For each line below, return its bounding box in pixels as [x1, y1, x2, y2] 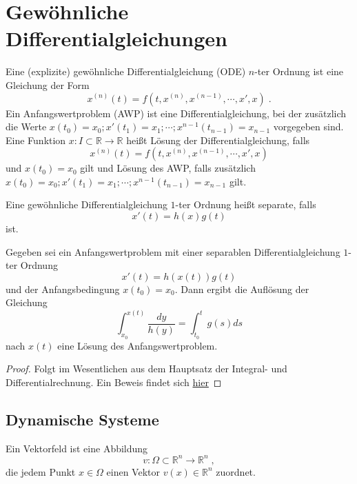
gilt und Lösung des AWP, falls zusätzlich [80, 161, 256, 175]
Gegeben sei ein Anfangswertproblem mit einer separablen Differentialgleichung [6, 244, 340, 259]
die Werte [6, 119, 47, 134]
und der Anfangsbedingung [6, 281, 120, 296]
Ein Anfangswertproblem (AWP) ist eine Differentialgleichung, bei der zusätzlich [6, 105, 347, 120]
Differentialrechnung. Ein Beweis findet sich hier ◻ [6, 374, 222, 389]
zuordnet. [216, 464, 256, 478]
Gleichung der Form [6, 77, 90, 92]
